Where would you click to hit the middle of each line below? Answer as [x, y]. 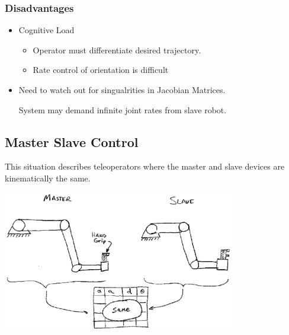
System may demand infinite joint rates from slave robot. [123, 109]
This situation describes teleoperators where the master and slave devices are [145, 166]
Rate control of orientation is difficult [101, 70]
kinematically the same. [48, 178]
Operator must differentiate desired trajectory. [117, 50]
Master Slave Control [72, 141]
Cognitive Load [46, 30]
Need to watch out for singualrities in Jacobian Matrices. [122, 90]
